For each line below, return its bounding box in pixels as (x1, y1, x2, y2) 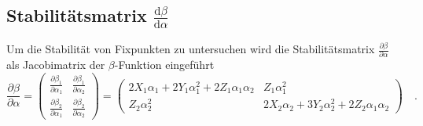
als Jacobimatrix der (6, 56, 105, 73)
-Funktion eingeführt (114, 56, 215, 73)
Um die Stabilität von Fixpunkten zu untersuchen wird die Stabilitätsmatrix (6, 41, 375, 57)
